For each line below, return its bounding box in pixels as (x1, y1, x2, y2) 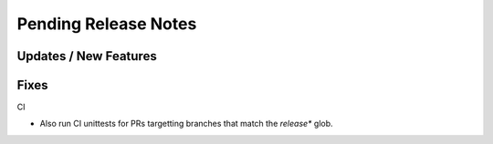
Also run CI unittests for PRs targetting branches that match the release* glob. (39, 118, 333, 129)
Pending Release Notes (16, 14, 197, 34)
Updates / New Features (16, 48, 157, 64)
